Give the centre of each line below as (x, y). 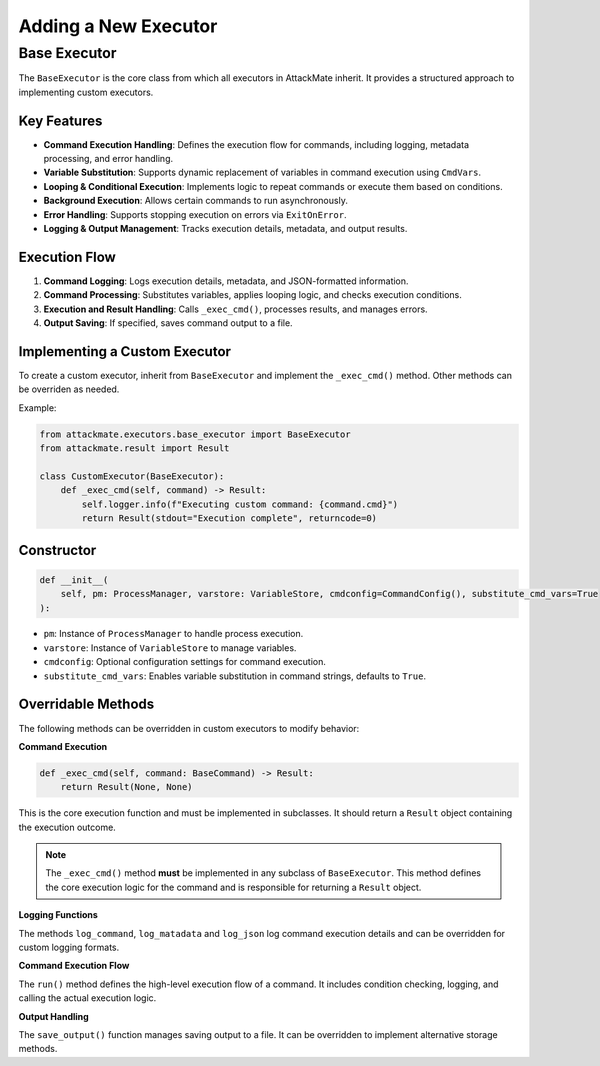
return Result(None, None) (127, 787)
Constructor (57, 550)
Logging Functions (58, 915)
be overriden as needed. (69, 389)
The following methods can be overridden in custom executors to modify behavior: (189, 728)
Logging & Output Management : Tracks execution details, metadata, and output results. (225, 229)
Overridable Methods (86, 704)
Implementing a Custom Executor (125, 351)
